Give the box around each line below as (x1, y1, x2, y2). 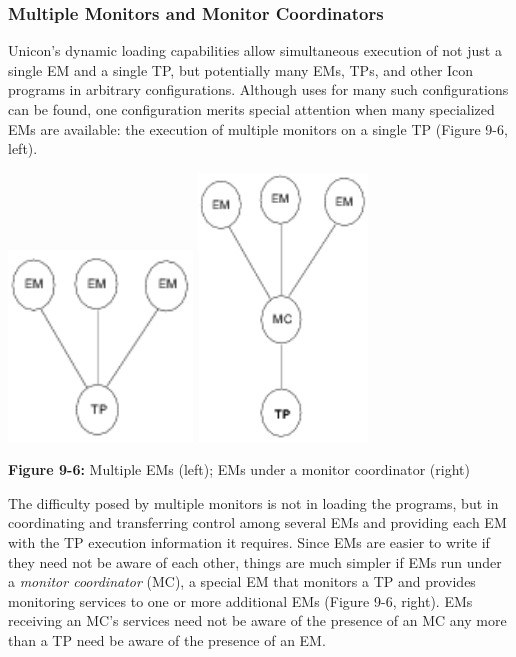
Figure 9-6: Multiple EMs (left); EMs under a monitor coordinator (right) (8, 459, 470, 480)
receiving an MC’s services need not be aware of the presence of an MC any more (8, 610, 507, 631)
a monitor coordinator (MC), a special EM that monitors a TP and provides (8, 571, 476, 592)
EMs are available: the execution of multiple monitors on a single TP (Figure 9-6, (8, 118, 508, 139)
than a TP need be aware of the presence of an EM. (8, 629, 326, 650)
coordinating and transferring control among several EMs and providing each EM (8, 512, 507, 533)
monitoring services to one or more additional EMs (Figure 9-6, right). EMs (8, 590, 473, 611)
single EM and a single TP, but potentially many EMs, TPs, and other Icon (8, 59, 474, 80)
